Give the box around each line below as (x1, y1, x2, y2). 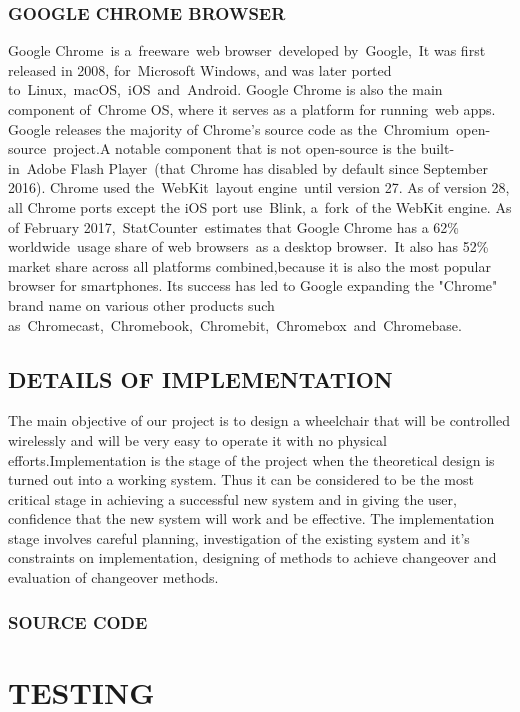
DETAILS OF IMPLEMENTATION (8, 363, 393, 394)
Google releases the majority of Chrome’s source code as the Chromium (8, 118, 450, 139)
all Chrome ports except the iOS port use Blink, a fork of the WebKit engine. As (8, 196, 512, 217)
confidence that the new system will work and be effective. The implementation (8, 508, 495, 529)
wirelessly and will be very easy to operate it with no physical (8, 429, 387, 450)
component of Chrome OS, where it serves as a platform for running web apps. (8, 99, 496, 119)
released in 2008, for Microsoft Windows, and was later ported (8, 59, 392, 80)
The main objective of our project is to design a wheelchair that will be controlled (8, 410, 510, 431)
